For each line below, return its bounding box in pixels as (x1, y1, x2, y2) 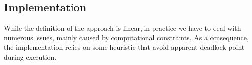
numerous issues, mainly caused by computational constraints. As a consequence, (4, 32, 249, 42)
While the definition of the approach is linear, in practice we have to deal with (4, 23, 241, 33)
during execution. (4, 51, 57, 62)
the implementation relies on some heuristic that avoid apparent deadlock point (4, 42, 245, 52)
